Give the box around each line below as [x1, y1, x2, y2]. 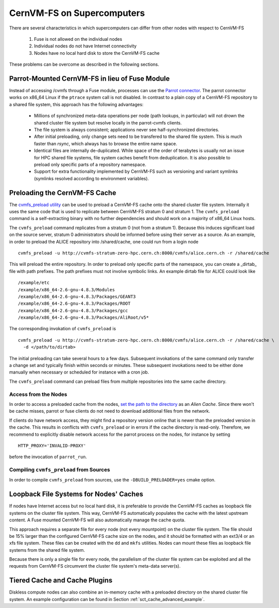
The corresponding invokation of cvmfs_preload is [9, 326, 116, 332]
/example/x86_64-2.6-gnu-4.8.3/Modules [18, 287, 115, 292]
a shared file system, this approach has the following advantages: [9, 101, 144, 107]
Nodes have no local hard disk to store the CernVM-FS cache [34, 50, 160, 56]
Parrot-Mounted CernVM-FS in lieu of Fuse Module [9, 74, 170, 83]
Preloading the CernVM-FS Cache [9, 188, 117, 197]
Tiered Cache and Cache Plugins [9, 576, 113, 585]
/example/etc [18, 280, 50, 286]
